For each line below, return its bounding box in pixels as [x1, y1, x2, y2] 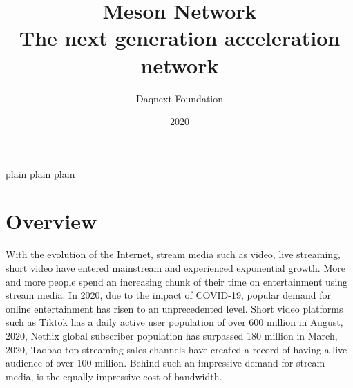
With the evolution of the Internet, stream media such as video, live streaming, [6, 247, 341, 261]
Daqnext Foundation [135, 91, 224, 105]
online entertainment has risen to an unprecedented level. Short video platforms [6, 301, 343, 315]
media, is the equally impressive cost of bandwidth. [6, 369, 222, 383]
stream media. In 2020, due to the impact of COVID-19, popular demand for [6, 288, 331, 302]
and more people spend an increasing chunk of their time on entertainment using [6, 274, 348, 288]
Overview [6, 207, 97, 235]
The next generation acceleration [19, 24, 341, 52]
